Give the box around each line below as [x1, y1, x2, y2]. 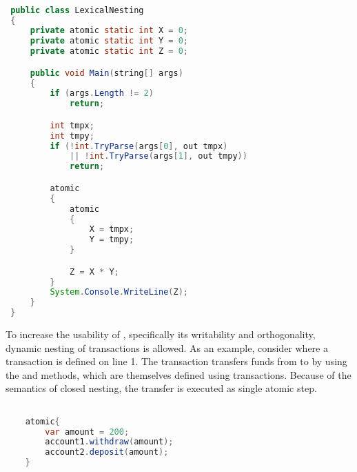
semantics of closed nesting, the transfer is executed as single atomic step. [6, 381, 317, 395]
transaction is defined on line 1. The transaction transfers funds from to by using [6, 354, 347, 368]
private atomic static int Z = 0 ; [30, 46, 188, 57]
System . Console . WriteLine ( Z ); [50, 287, 188, 297]
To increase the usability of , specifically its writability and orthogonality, [6, 327, 316, 342]
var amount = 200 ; [45, 426, 130, 437]
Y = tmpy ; [89, 235, 134, 245]
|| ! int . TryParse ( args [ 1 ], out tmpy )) [70, 151, 247, 161]
